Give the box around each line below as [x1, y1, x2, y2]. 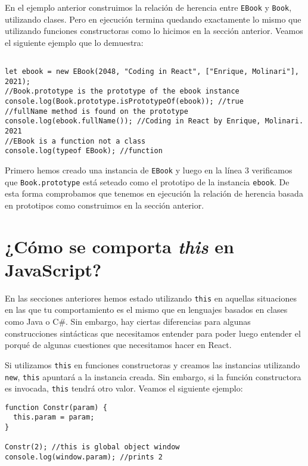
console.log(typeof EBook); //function [5, 147, 163, 156]
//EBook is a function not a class [5, 136, 146, 145]
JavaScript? [5, 257, 102, 281]
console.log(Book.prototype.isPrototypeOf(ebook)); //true [5, 97, 244, 106]
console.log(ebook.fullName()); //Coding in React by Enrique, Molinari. [5, 117, 304, 126]
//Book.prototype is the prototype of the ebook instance [5, 87, 239, 96]
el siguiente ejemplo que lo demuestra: [5, 36, 144, 48]
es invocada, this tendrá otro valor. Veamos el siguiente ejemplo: [5, 382, 243, 394]
